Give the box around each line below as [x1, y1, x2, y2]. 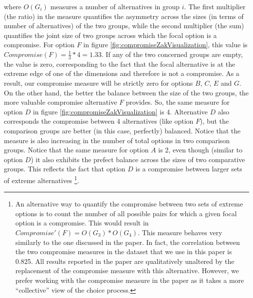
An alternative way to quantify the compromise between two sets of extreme [15, 199, 243, 209]
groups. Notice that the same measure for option [4, 145, 149, 155]
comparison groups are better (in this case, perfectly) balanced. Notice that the [4, 125, 241, 135]
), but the [200, 116, 229, 126]
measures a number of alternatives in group [50, 1, 180, 11]
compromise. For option [4, 39, 75, 50]
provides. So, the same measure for [126, 97, 230, 107]
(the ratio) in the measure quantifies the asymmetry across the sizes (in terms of [4, 11, 244, 21]
